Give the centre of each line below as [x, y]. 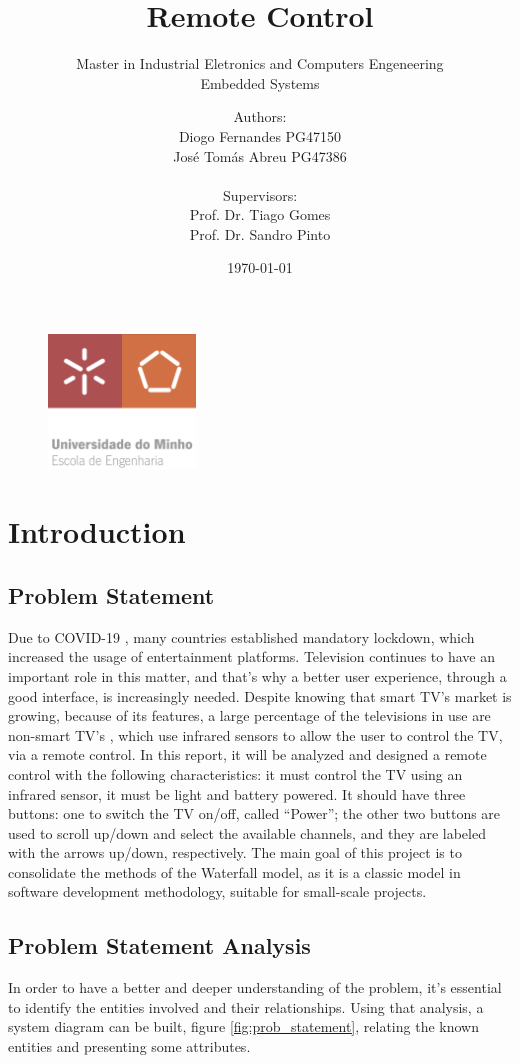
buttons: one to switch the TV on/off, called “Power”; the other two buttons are [254, 813]
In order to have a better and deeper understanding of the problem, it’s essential [255, 987]
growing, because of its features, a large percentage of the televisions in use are [249, 715]
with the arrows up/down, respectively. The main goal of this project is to [235, 852]
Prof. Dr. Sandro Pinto [260, 233]
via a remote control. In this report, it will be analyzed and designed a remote [247, 754]
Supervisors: [260, 194]
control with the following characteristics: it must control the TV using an [235, 773]
